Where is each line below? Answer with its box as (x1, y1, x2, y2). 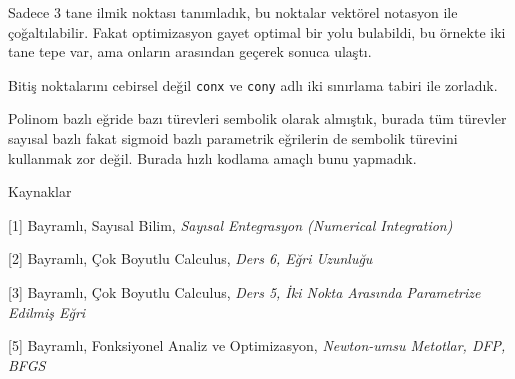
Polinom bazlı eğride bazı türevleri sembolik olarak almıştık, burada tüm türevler (8, 108, 507, 129)
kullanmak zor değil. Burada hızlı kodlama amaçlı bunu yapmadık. (8, 147, 417, 168)
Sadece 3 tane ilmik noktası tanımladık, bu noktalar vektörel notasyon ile (8, 2, 458, 22)
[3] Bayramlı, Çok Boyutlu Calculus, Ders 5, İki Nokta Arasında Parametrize (8, 282, 481, 302)
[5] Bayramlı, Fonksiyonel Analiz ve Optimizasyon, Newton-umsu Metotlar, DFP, (8, 335, 506, 356)
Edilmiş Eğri (8, 301, 86, 322)
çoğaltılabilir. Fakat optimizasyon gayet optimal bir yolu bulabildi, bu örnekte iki (8, 21, 506, 42)
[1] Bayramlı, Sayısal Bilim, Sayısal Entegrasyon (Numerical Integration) (8, 214, 453, 235)
